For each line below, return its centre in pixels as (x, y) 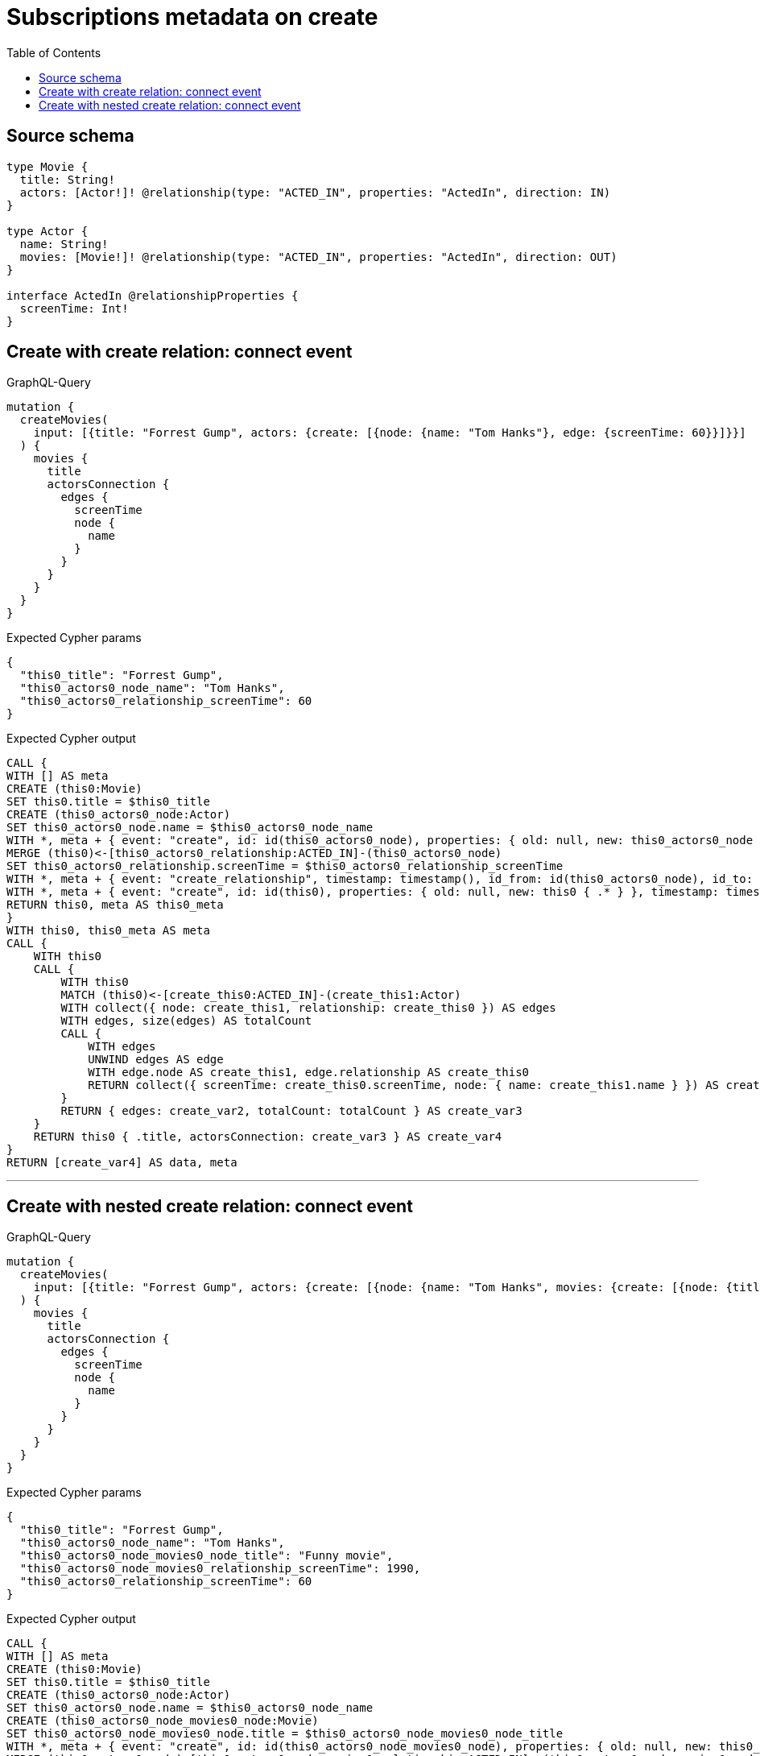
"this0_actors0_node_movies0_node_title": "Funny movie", (207, 1556)
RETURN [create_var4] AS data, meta (122, 1163)
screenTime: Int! (74, 308)
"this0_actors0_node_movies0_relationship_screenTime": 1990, (220, 1569)
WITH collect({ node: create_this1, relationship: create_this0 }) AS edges (308, 1008)
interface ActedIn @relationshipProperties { (153, 295)
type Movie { (47, 166)
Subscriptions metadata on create (192, 17)
